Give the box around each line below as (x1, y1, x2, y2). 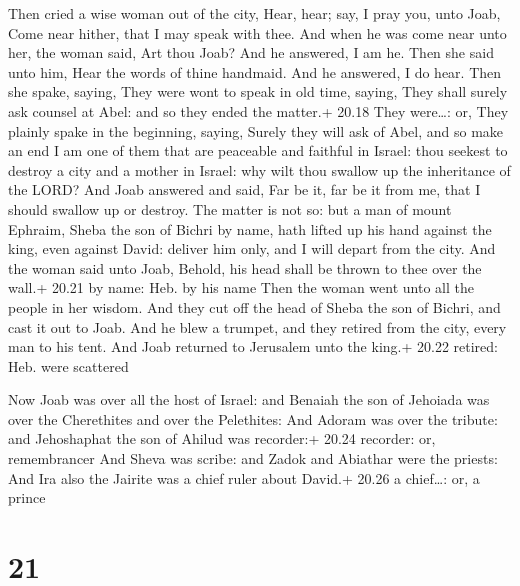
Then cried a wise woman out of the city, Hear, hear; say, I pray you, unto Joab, (8, 3, 501, 23)
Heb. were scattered (8, 355, 129, 376)
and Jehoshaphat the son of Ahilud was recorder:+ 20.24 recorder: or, (8, 428, 436, 449)
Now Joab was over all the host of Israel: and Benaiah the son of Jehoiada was (8, 389, 490, 410)
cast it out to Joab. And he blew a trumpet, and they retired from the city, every (8, 316, 507, 337)
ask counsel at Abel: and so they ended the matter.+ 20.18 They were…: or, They (8, 100, 509, 121)
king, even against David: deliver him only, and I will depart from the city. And (8, 238, 496, 259)
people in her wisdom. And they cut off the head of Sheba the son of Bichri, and (8, 296, 501, 317)
